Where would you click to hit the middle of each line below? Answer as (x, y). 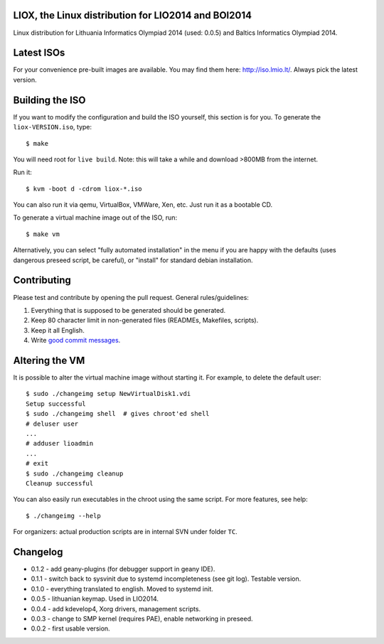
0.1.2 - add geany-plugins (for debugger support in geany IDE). (123, 569)
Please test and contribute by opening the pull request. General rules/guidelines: (131, 297)
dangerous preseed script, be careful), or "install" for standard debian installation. (133, 260)
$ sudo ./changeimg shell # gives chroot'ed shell (118, 414)
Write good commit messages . (76, 340)
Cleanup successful (60, 483)
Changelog (38, 552)
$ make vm (43, 234)
